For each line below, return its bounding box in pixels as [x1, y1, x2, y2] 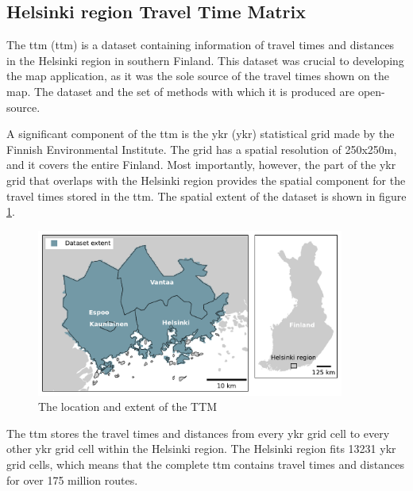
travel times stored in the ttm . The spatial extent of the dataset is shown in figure [6, 187, 407, 204]
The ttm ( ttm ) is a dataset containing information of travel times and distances [6, 36, 395, 53]
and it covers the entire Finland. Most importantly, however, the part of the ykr [6, 156, 396, 173]
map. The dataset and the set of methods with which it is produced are [6, 82, 355, 99]
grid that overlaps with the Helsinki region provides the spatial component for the [6, 171, 406, 188]
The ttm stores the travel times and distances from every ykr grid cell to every [6, 424, 390, 441]
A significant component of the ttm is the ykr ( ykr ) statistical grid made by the [6, 125, 395, 142]
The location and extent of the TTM [38, 398, 218, 415]
